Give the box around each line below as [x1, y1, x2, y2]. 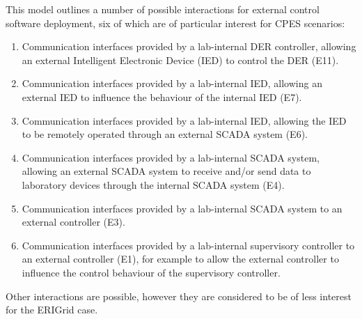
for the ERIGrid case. [6, 302, 98, 317]
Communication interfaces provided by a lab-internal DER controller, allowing [22, 39, 356, 54]
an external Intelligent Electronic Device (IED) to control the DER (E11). [22, 52, 339, 67]
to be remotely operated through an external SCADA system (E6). [22, 127, 308, 141]
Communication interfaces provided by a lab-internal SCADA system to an [22, 201, 343, 215]
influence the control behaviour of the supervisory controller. [22, 265, 281, 279]
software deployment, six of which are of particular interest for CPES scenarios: [6, 15, 345, 30]
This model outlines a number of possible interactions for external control [6, 2, 320, 16]
